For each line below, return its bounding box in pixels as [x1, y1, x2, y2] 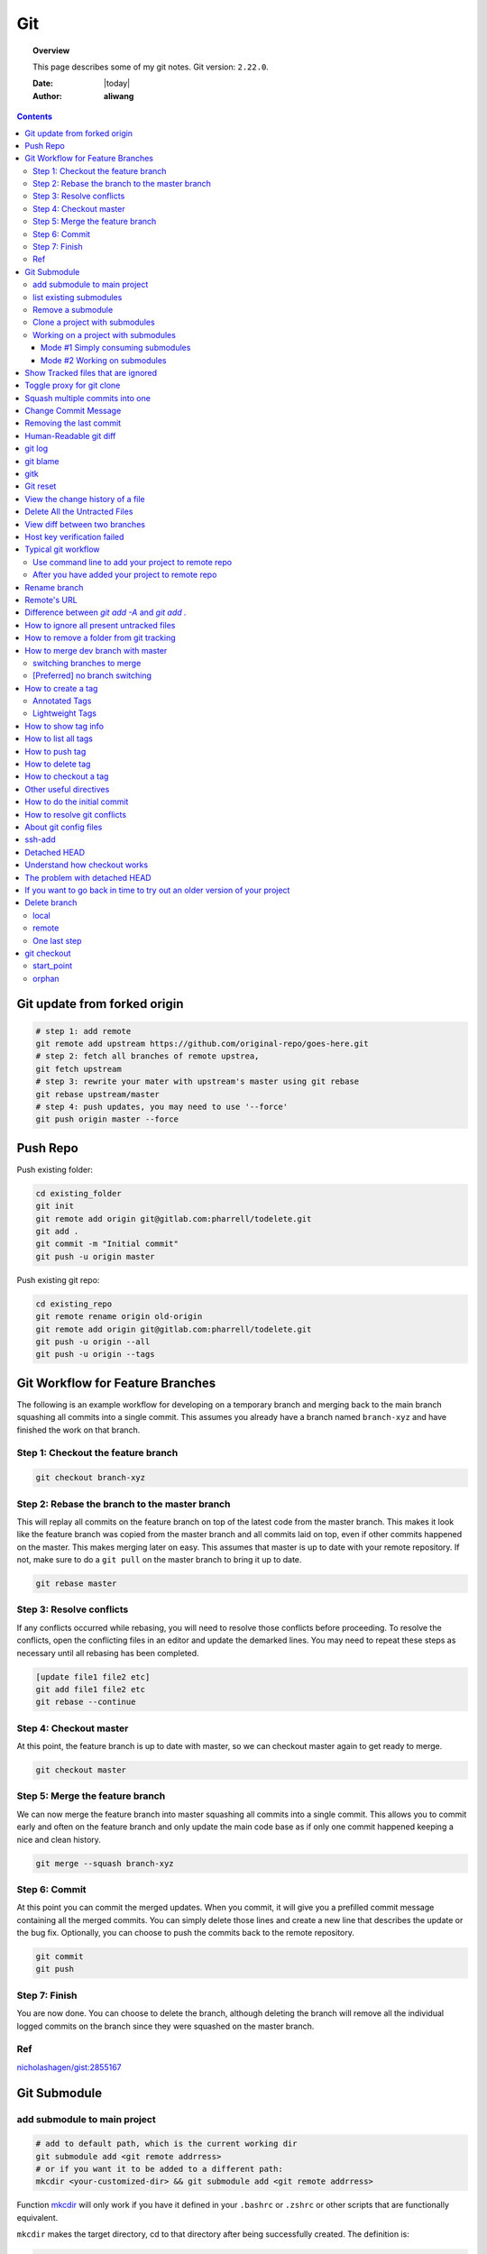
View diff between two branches [24, 518, 146, 529]
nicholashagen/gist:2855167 [16, 2061, 122, 2073]
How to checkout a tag [24, 771, 109, 782]
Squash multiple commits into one [24, 392, 151, 403]
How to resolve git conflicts [24, 809, 126, 820]
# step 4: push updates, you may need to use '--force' [35, 1102, 289, 1113]
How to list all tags [24, 733, 94, 744]
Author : [32, 90, 63, 101]
